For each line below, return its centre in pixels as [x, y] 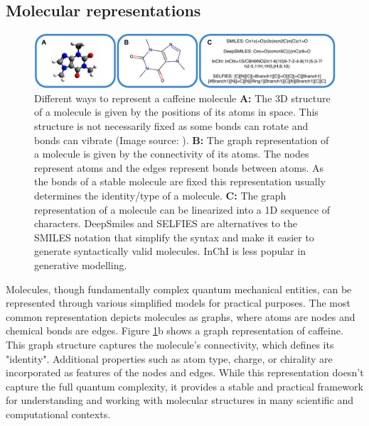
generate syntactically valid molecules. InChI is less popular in [170, 251]
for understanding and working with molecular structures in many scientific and [180, 400]
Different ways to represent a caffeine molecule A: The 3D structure [182, 98]
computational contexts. [58, 414]
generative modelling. [81, 264]
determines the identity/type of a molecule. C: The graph [160, 195]
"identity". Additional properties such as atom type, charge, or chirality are [169, 358]
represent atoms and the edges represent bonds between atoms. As [179, 167]
